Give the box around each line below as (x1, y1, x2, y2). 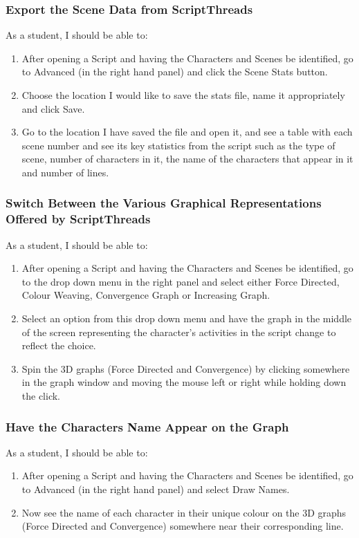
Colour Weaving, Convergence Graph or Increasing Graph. (21, 288, 270, 302)
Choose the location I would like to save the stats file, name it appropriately (21, 88, 345, 102)
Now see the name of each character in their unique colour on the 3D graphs (21, 505, 347, 519)
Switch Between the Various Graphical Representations (6, 194, 322, 212)
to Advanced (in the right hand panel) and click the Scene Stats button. (21, 64, 328, 79)
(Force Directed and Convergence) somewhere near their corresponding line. (21, 519, 344, 533)
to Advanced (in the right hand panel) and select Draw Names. (21, 482, 290, 497)
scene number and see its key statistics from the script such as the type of (21, 138, 335, 152)
